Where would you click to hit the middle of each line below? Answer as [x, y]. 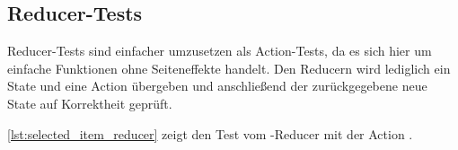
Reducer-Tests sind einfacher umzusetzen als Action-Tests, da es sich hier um [220, 51]
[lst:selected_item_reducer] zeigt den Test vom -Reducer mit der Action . [210, 133]
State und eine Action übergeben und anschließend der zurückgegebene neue [217, 86]
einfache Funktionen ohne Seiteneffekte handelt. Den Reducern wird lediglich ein [229, 68]
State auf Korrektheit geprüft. [90, 103]
